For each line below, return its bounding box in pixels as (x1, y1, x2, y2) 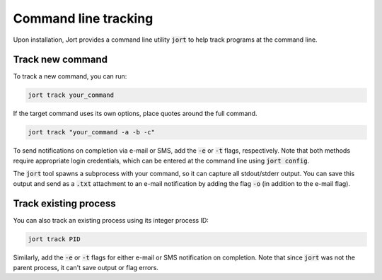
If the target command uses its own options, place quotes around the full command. (13, 110, 257, 118)
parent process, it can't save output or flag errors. (13, 263, 159, 272)
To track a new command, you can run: (13, 72, 127, 81)
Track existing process (13, 198, 116, 210)
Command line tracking (13, 11, 154, 26)
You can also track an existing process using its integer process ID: (13, 216, 209, 225)
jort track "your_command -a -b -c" (28, 128, 156, 136)
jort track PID (28, 235, 81, 243)
